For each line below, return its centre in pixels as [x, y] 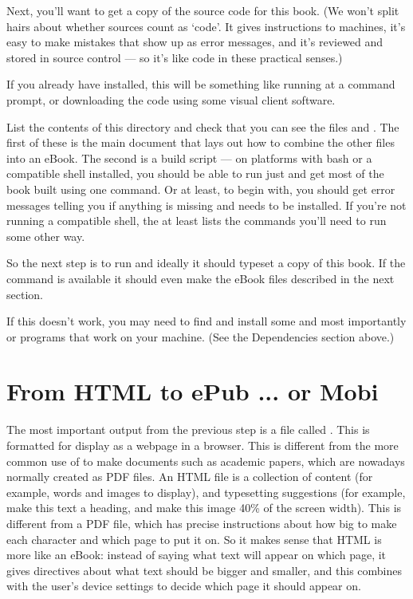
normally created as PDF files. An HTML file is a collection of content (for [190, 477]
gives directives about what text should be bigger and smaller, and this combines [205, 570]
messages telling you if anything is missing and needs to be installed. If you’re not [206, 205]
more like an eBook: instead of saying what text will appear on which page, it [197, 555]
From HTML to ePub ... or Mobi [193, 391]
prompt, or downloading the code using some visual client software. [171, 99]
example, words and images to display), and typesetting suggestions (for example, [206, 492]
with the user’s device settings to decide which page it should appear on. [184, 586]
